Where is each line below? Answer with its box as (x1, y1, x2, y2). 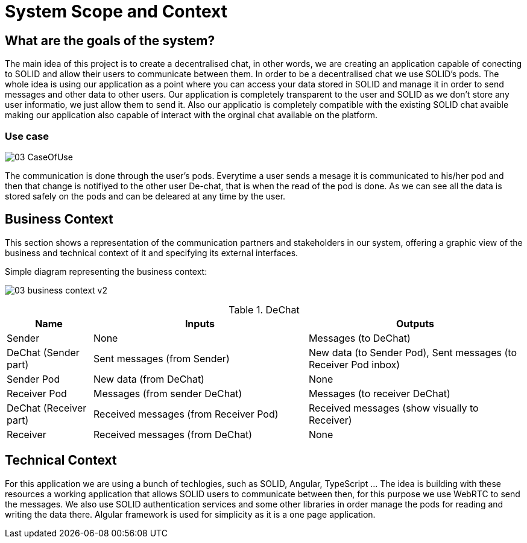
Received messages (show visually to (308, 401, 479, 414)
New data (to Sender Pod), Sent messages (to (308, 346, 517, 359)
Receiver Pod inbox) (308, 358, 400, 371)
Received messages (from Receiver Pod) (93, 407, 279, 420)
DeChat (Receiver (7, 401, 87, 414)
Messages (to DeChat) (308, 331, 411, 344)
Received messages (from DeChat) (93, 428, 253, 441)
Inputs (185, 317, 215, 330)
